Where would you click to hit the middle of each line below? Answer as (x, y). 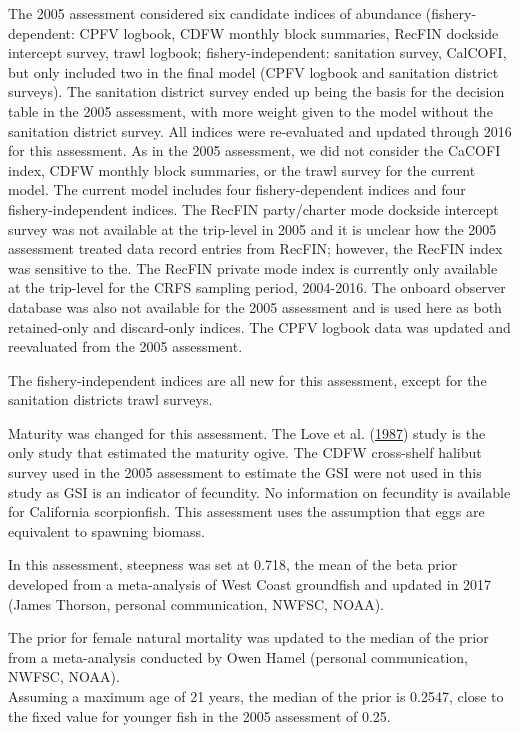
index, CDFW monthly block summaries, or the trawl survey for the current (242, 169)
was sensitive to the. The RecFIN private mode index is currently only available (253, 267)
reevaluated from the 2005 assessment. (125, 346)
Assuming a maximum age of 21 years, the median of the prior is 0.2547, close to (256, 696)
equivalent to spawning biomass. (107, 530)
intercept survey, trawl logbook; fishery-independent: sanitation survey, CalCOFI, (257, 52)
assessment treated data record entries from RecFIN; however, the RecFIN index (255, 248)
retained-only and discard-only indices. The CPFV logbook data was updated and (259, 326)
